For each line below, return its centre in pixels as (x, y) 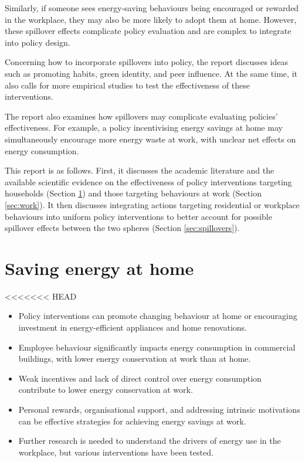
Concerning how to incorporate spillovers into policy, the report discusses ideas (146, 62)
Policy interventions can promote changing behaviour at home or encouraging (158, 316)
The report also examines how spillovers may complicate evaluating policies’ (141, 116)
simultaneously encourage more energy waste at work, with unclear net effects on (150, 139)
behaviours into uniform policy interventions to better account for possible (138, 216)
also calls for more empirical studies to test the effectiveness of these (127, 85)
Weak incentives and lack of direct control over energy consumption (140, 378)
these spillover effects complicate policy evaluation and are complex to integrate (148, 31)
